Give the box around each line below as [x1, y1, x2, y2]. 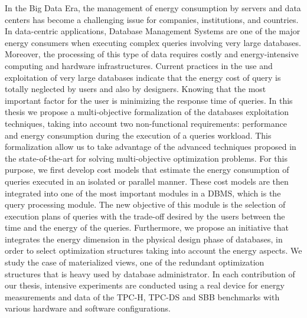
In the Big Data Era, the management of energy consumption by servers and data [5, 2, 301, 14]
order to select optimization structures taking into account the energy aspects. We [5, 244, 302, 257]
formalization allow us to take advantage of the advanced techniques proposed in [5, 140, 296, 153]
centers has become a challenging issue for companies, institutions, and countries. [5, 13, 299, 25]
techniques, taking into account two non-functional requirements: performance [5, 117, 287, 129]
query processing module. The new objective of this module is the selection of [5, 198, 286, 211]
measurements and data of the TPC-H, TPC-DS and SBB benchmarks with [5, 290, 280, 303]
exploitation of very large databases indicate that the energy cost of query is [5, 71, 281, 83]
